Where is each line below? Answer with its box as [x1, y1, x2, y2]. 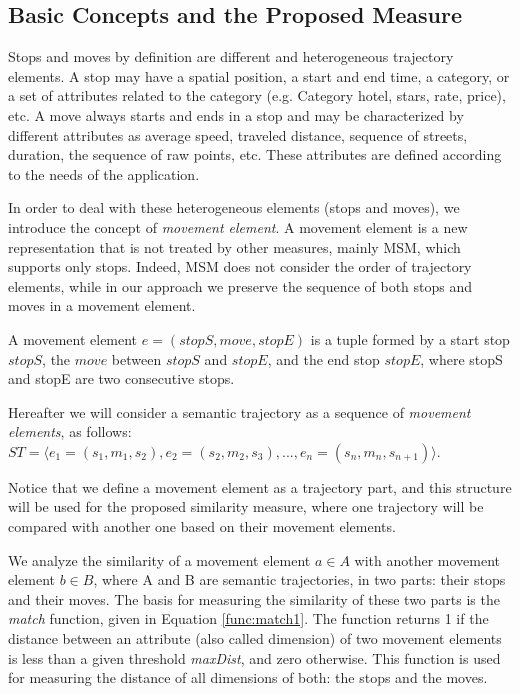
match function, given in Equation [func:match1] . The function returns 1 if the [8, 608, 489, 629]
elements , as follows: [8, 421, 132, 442]
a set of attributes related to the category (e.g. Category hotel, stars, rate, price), [8, 85, 506, 106]
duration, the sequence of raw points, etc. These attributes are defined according [8, 144, 502, 165]
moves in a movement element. [8, 295, 196, 316]
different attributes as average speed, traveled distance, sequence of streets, [8, 124, 468, 145]
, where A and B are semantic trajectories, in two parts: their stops [93, 569, 506, 590]
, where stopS [420, 348, 503, 369]
